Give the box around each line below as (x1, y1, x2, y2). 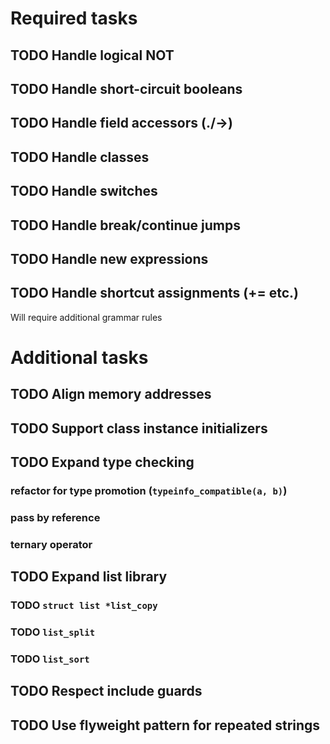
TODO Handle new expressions (10, 250, 209, 267)
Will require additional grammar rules (10, 311, 163, 323)
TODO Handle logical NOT (10, 47, 175, 64)
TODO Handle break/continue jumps (10, 217, 241, 234)
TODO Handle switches (10, 183, 158, 200)
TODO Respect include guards (10, 683, 203, 700)
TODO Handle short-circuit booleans (10, 80, 243, 97)
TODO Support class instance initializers (10, 420, 268, 437)
